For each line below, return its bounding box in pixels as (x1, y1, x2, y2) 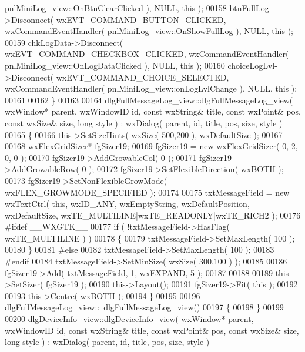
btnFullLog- (229, 2, 272, 14)
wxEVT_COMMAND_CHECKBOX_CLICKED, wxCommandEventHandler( (5, 48, 289, 60)
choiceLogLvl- (227, 59, 277, 71)
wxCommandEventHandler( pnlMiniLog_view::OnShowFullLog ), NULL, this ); (5, 25, 293, 37)
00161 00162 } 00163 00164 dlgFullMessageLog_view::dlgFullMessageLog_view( (5, 93, 293, 106)
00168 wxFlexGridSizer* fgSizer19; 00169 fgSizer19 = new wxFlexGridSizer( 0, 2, (5, 140, 298, 152)
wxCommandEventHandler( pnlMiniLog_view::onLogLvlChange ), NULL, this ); (5, 82, 297, 95)
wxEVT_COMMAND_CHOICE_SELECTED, (56, 71, 229, 83)
